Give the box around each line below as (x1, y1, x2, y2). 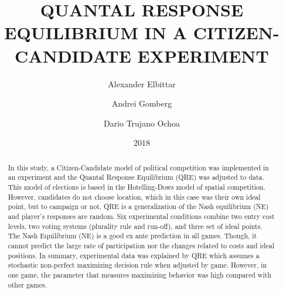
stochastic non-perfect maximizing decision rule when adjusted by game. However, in (8, 260, 267, 270)
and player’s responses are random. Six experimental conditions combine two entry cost (8, 211, 275, 221)
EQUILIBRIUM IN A (4, 20, 187, 45)
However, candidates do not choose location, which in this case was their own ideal (8, 192, 261, 201)
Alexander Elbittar (108, 77, 176, 90)
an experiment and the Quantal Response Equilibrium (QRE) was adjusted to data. (8, 172, 264, 182)
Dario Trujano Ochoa (103, 117, 180, 129)
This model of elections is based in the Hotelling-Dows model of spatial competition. (8, 182, 265, 192)
